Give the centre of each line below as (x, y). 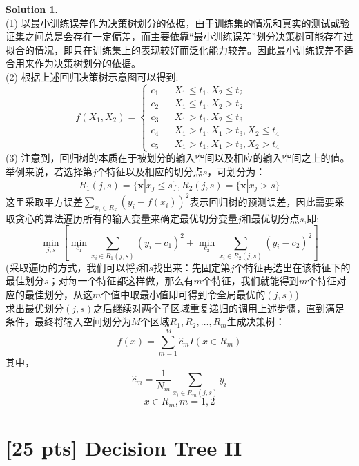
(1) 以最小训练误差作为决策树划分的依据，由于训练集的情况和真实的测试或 (173, 22)
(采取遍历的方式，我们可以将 (70, 267)
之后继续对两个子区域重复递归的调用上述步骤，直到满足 (219, 308)
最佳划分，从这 (58, 294)
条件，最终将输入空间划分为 (68, 321)
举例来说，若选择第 (49, 172)
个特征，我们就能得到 (250, 281)
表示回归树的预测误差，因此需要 (262, 201)
